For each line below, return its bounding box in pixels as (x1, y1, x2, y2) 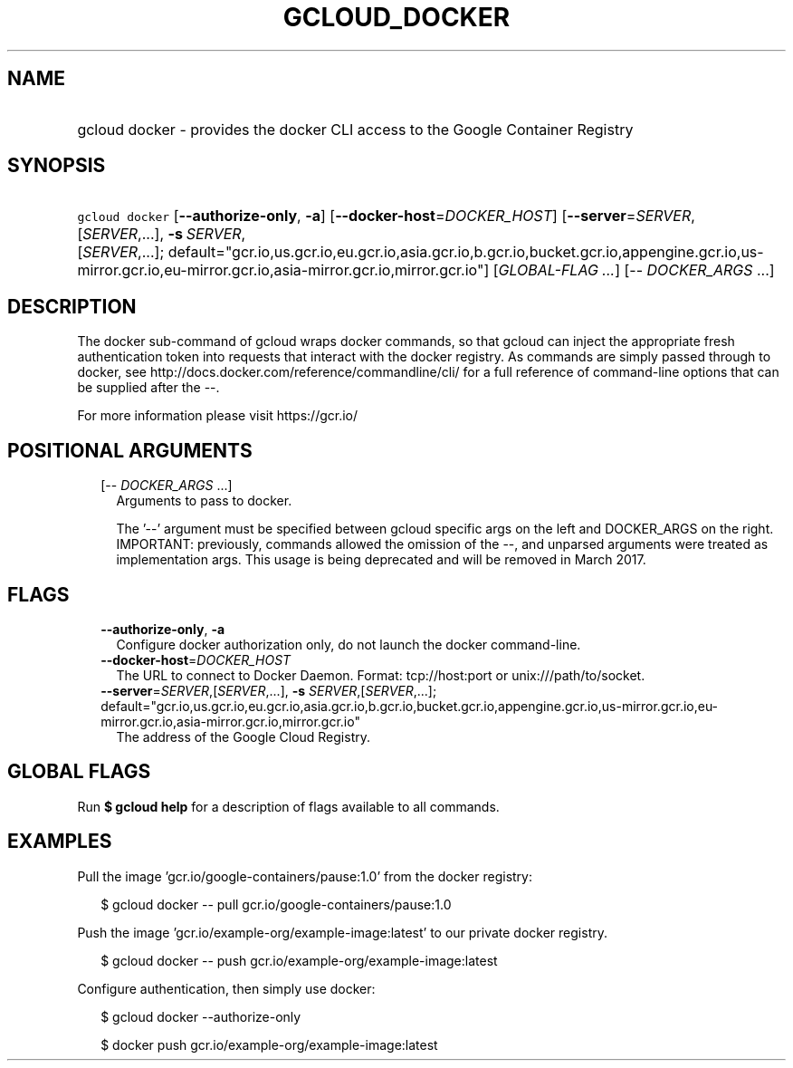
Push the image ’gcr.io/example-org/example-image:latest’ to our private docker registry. (77, 924, 607, 940)
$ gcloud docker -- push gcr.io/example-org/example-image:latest (100, 952, 498, 968)
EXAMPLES (7, 830, 112, 853)
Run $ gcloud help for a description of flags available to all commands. (77, 798, 500, 814)
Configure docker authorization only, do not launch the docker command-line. (116, 636, 581, 652)
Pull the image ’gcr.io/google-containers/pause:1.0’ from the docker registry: (77, 868, 533, 884)
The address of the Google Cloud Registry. (116, 728, 370, 745)
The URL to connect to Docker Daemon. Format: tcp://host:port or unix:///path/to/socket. (116, 667, 645, 683)
